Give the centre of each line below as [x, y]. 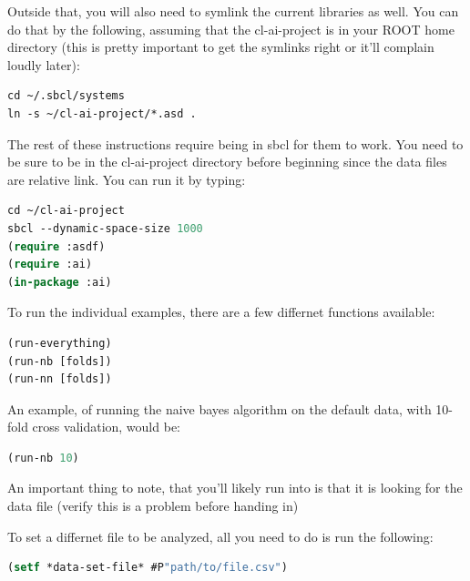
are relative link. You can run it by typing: [127, 179]
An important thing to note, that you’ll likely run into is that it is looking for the [235, 488]
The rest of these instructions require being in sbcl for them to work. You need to [235, 143]
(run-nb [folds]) [60, 361]
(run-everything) [60, 343]
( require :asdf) [56, 246]
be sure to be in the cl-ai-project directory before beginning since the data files [227, 162]
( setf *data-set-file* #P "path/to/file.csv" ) [148, 568]
